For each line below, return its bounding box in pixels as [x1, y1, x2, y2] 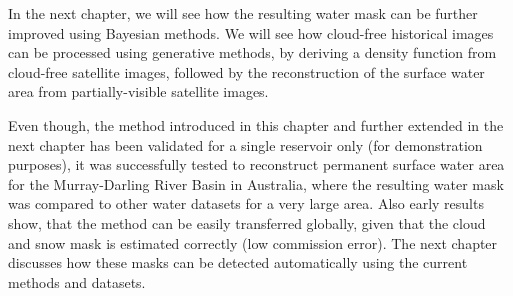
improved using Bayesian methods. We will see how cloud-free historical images [8, 22, 494, 43]
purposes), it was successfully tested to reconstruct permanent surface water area [8, 154, 505, 175]
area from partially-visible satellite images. [8, 81, 269, 102]
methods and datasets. [8, 271, 146, 292]
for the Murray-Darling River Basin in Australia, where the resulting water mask [8, 173, 504, 194]
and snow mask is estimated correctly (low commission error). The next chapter [8, 232, 498, 253]
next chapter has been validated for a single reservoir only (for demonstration [8, 134, 483, 155]
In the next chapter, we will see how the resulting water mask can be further [8, 3, 478, 23]
